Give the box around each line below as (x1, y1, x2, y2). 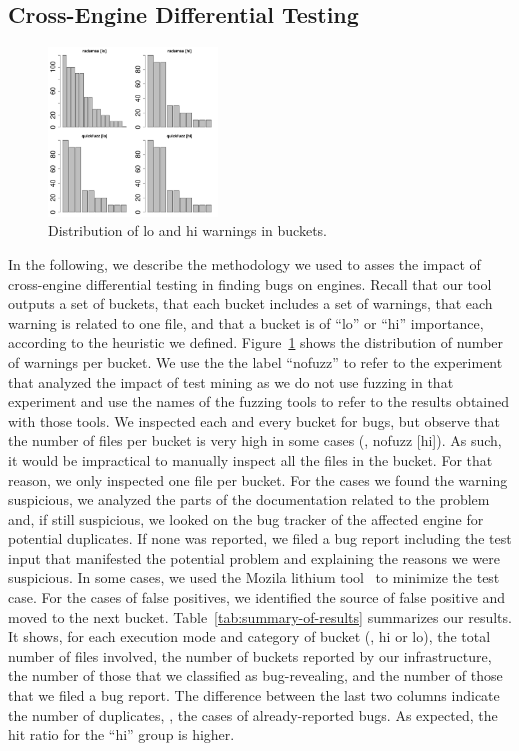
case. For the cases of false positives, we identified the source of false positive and (8, 587, 506, 608)
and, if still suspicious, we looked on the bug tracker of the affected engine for (8, 508, 484, 529)
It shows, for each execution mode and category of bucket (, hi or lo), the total (8, 626, 491, 647)
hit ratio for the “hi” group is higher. (8, 724, 235, 745)
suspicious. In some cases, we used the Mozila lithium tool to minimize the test (8, 567, 500, 588)
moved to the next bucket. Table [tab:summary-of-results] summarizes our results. (8, 606, 512, 627)
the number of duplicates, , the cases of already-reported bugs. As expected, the (8, 704, 498, 725)
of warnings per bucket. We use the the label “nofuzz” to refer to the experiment (8, 351, 503, 372)
